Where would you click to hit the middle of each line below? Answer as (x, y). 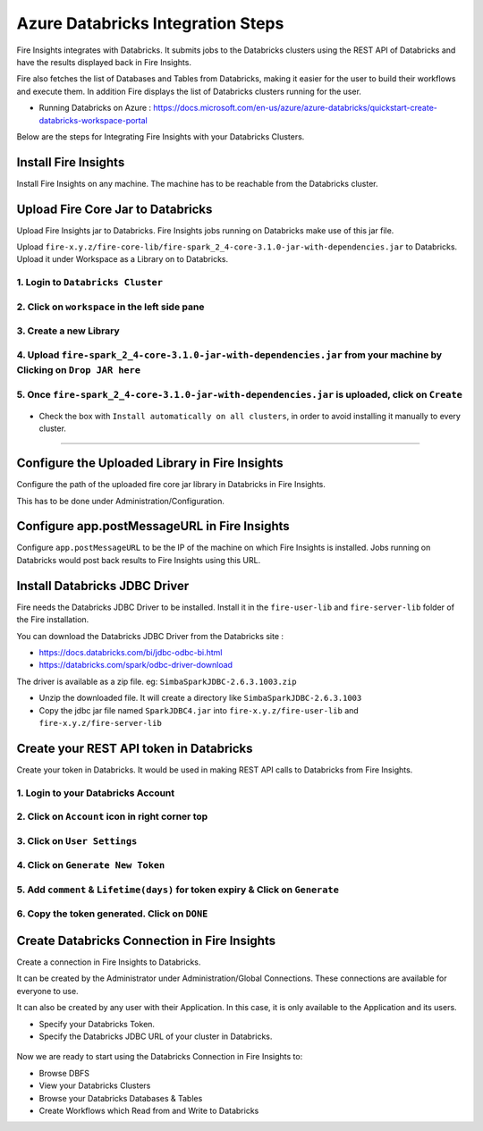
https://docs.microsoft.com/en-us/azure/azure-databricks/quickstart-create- (296, 108)
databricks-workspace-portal (93, 120)
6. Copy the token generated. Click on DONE (112, 914)
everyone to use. (48, 991)
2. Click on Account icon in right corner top (112, 816)
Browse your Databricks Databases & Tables (121, 1098)
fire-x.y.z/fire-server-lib (101, 723)
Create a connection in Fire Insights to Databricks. (109, 962)
